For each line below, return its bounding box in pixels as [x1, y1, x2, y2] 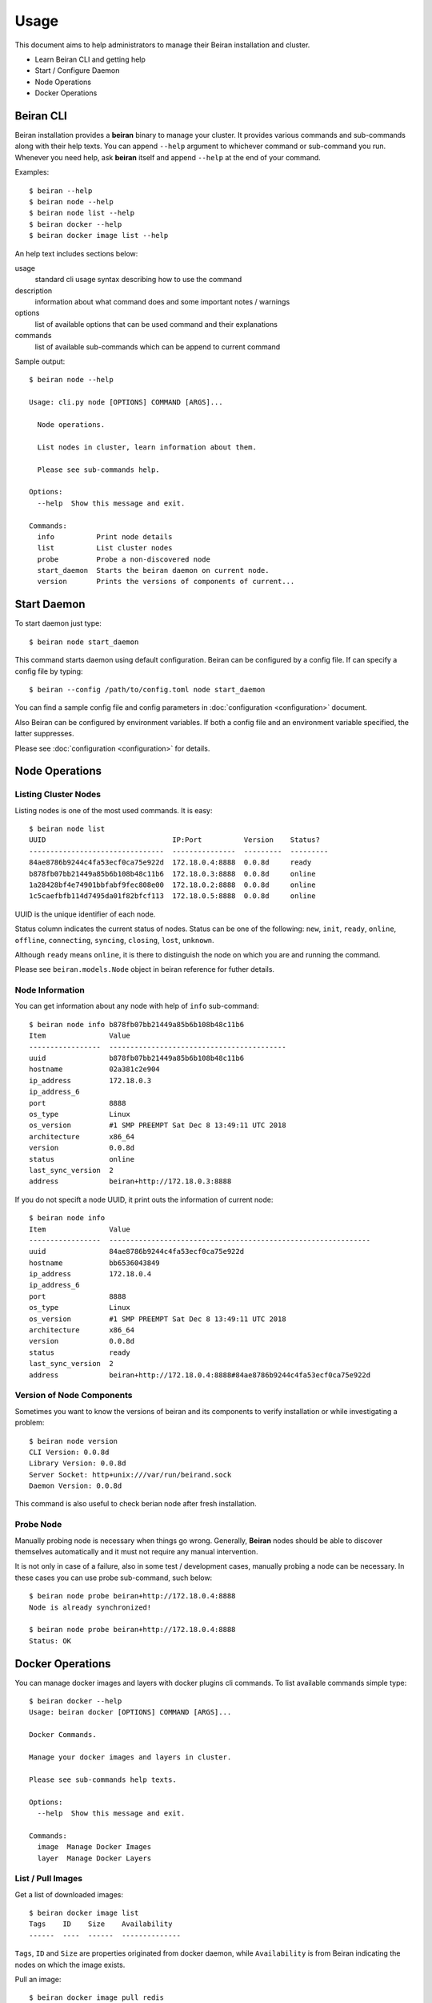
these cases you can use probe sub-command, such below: [14, 1573, 213, 1582]
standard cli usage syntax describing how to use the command [34, 275, 242, 284]
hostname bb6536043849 [29, 1258, 160, 1267]
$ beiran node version [29, 1437, 118, 1445]
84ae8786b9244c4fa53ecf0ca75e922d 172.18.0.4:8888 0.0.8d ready [29, 858, 312, 867]
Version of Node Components [14, 1390, 133, 1401]
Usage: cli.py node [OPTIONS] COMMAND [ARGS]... [29, 397, 223, 407]
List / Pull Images [14, 1873, 83, 1884]
